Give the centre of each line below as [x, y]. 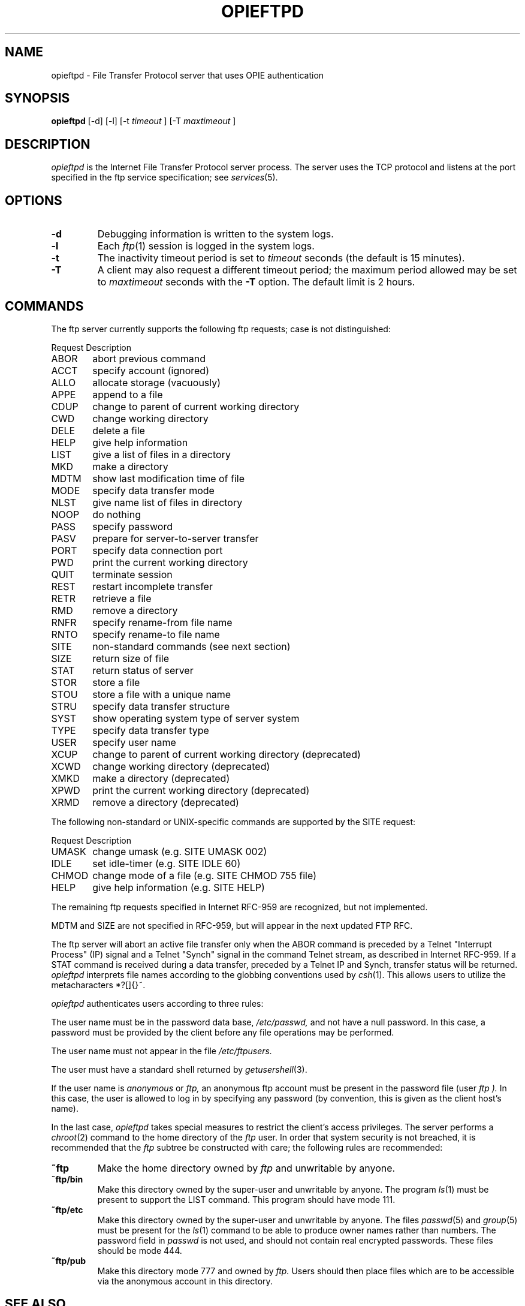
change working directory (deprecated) [181, 766]
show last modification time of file [169, 478]
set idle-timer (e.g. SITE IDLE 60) [167, 863]
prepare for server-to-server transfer [176, 538]
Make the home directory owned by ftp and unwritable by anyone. [246, 1168]
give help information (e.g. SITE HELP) [179, 887]
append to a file [128, 394]
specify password [132, 526]
